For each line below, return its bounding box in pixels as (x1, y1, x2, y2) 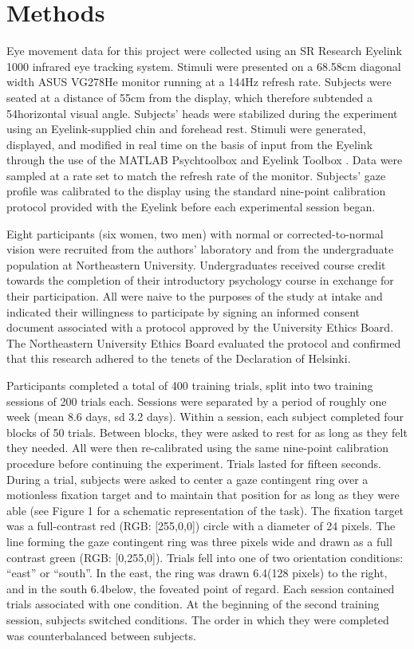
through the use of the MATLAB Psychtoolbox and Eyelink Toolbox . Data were (6, 151, 403, 168)
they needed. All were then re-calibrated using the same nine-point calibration (6, 439, 389, 456)
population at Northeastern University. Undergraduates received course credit (6, 256, 386, 273)
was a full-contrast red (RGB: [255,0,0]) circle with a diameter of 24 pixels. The (6, 517, 396, 534)
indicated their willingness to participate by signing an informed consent (6, 303, 361, 320)
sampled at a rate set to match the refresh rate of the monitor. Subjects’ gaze (6, 167, 386, 183)
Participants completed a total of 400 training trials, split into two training (6, 377, 373, 393)
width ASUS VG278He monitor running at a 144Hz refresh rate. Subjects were (6, 73, 392, 90)
